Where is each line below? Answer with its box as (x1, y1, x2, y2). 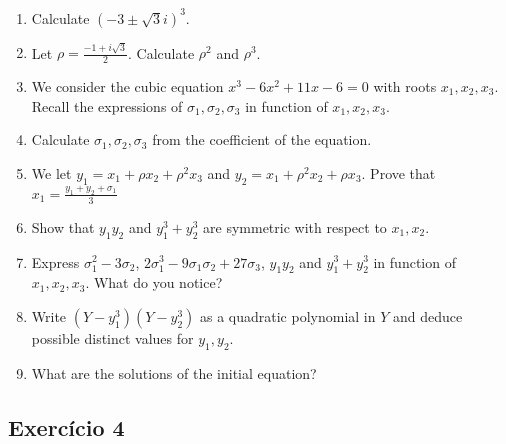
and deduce (392, 305, 463, 326)
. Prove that (361, 162, 436, 183)
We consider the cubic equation (31, 76, 224, 97)
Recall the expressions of (31, 95, 183, 116)
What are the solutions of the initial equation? (31, 362, 317, 383)
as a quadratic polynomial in (199, 305, 376, 326)
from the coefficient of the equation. (152, 129, 372, 150)
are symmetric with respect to (203, 216, 387, 237)
